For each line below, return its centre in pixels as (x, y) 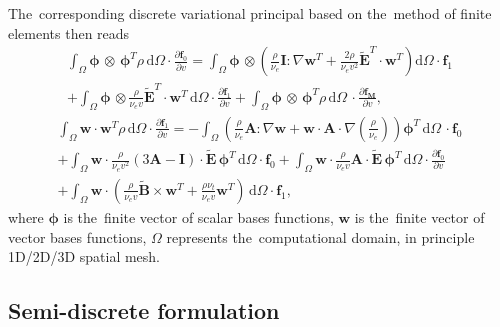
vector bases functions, (77, 236)
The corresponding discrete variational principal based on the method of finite (250, 13)
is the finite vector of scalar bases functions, (198, 216)
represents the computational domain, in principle (320, 236)
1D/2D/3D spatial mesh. (84, 256)
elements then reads (69, 32)
